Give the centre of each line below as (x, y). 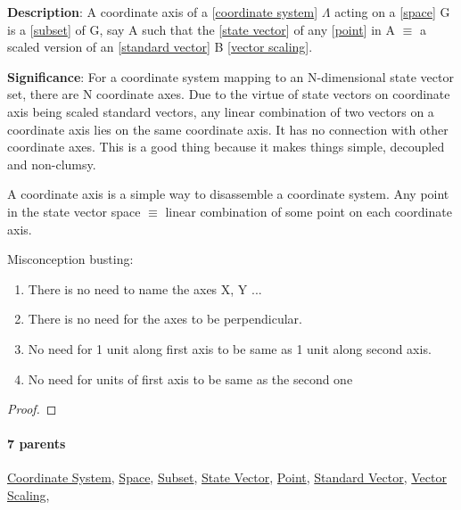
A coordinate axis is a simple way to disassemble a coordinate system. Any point (228, 194)
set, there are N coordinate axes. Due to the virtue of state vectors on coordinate (229, 94)
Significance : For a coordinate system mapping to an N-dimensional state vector (230, 76)
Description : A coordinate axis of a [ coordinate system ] (163, 12)
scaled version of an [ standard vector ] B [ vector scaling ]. (160, 47)
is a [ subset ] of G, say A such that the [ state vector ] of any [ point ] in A (201, 29)
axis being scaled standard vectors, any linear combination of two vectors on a (221, 111)
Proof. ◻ (32, 409)
